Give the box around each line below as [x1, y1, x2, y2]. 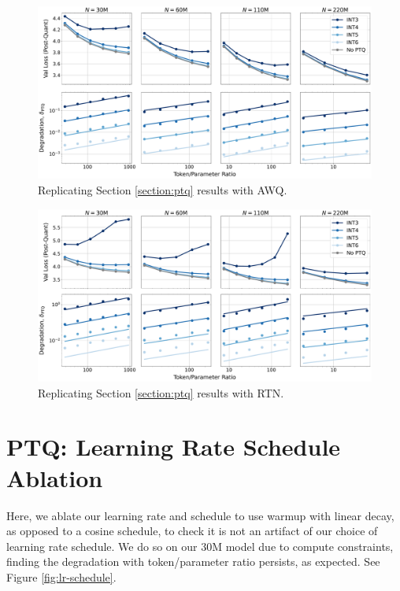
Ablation [6, 461, 103, 493]
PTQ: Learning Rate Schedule [6, 430, 341, 463]
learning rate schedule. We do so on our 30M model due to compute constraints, [6, 537, 394, 554]
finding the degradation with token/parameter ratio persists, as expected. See [6, 553, 380, 570]
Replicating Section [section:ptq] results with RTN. [38, 384, 284, 401]
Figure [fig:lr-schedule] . [6, 568, 117, 585]
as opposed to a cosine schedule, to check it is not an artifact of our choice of [6, 523, 378, 539]
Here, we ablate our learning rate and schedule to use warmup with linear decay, [6, 507, 394, 523]
